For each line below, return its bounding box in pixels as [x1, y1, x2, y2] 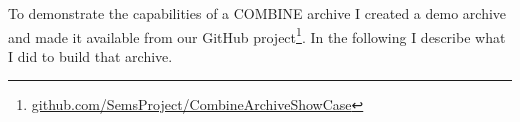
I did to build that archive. [8, 45, 173, 66]
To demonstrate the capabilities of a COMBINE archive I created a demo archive [8, 3, 507, 23]
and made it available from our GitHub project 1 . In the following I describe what [8, 23, 506, 47]
